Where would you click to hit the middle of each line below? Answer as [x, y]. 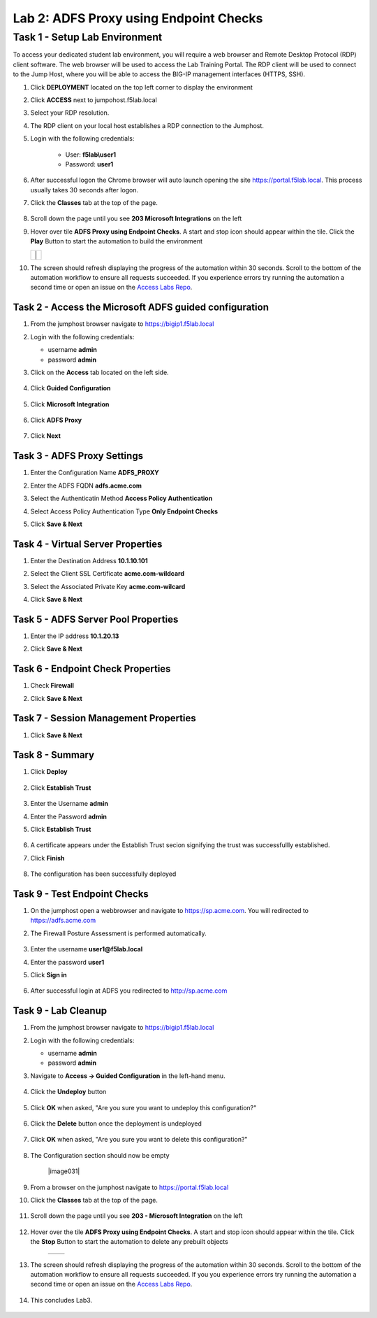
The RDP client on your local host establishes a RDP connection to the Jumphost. [147, 125]
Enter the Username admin [69, 804]
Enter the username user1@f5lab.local [87, 949]
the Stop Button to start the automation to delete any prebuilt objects [129, 1242]
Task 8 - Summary [53, 755]
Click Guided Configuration [71, 388]
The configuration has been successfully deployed [103, 874]
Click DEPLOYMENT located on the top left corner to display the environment [141, 87]
